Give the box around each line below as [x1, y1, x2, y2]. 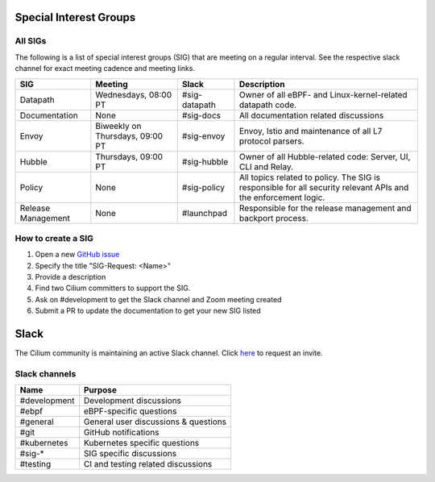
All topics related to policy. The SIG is [238, 172, 381, 183]
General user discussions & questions [83, 416, 227, 427]
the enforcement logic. [238, 192, 325, 203]
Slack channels [14, 368, 77, 379]
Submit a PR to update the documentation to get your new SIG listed [35, 306, 261, 316]
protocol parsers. [238, 135, 304, 147]
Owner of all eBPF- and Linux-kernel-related [238, 89, 408, 100]
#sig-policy [181, 181, 226, 193]
